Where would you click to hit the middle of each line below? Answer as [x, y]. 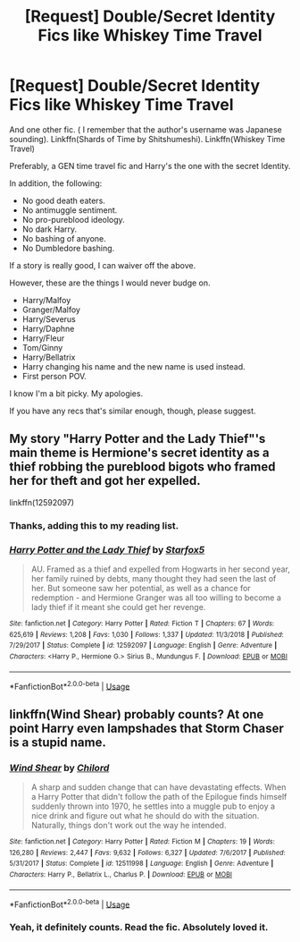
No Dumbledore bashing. [68, 248]
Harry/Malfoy [46, 300]
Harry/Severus [49, 318]
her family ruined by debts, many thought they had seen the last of [154, 578]
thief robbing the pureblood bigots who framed [142, 467]
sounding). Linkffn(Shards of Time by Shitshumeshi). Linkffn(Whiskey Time [147, 139]
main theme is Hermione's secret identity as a [139, 453]
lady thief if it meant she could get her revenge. [118, 607]
